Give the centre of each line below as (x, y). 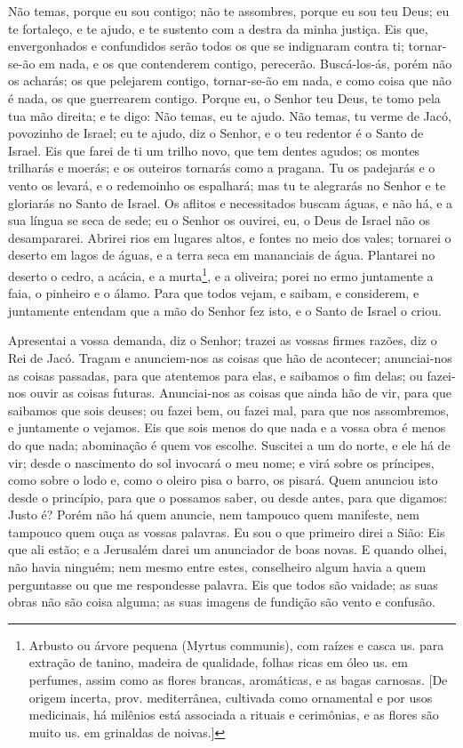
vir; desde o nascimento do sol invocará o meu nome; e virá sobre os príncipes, (221, 462)
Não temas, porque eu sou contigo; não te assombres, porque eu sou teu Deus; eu (229, 11)
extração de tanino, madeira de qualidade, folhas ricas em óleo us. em (218, 662)
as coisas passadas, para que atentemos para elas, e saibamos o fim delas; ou (216, 375)
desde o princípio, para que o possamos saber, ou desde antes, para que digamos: (228, 497)
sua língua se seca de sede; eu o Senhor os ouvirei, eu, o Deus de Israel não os (219, 220)
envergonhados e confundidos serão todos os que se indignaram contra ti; (206, 46)
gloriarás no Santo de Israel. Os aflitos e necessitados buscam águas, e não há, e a (231, 202)
